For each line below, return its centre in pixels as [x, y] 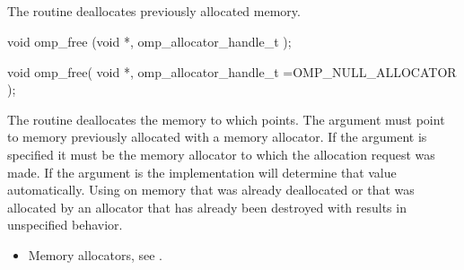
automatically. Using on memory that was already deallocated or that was [211, 190]
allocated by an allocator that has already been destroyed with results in [207, 207]
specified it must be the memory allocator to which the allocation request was [221, 154]
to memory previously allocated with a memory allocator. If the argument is [217, 137]
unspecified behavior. [65, 225]
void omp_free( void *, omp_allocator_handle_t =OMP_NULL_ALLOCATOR [232, 71]
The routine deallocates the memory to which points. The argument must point [226, 119]
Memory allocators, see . [95, 254]
